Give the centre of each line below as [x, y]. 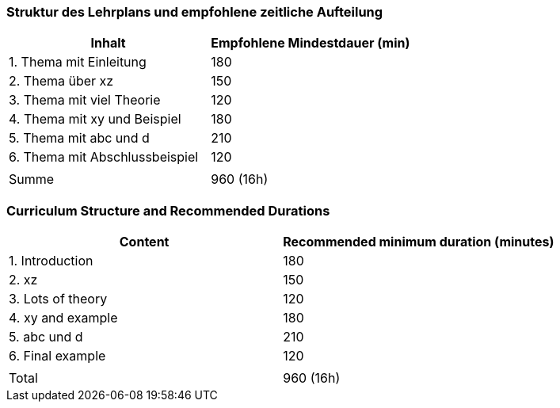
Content [144, 242]
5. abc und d [46, 337]
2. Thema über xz [61, 81]
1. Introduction [51, 261]
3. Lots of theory [58, 299]
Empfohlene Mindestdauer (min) [310, 43]
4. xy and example [63, 318]
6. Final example [57, 356]
